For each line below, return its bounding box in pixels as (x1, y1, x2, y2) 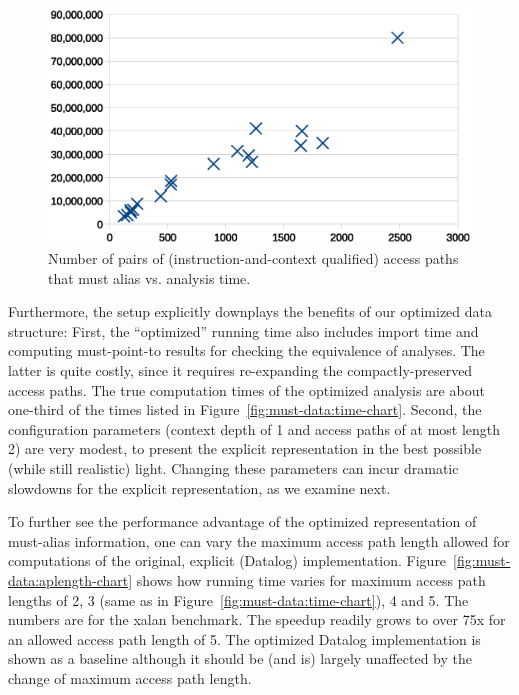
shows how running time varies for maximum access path (136, 569, 486, 590)
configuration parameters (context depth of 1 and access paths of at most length (8, 418, 501, 439)
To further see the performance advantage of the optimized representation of (8, 511, 477, 532)
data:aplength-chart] (8, 569, 133, 590)
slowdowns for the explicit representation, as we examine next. (8, 477, 391, 498)
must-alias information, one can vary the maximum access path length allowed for (8, 530, 510, 551)
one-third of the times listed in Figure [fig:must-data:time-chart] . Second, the (8, 399, 482, 420)
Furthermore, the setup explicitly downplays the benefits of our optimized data (8, 301, 493, 322)
